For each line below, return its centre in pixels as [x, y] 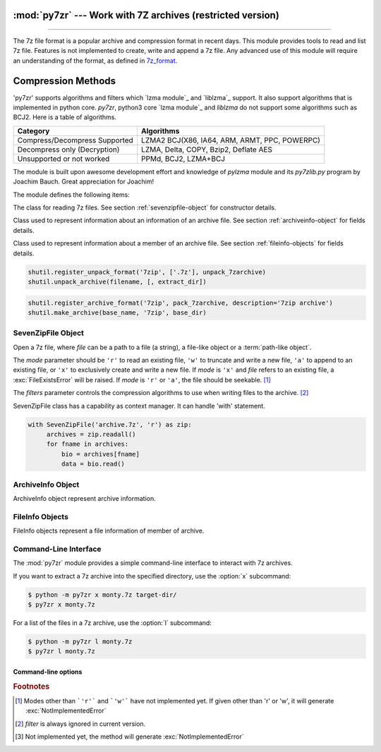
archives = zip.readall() [91, 435]
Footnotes [31, 686]
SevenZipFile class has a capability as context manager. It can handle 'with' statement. [139, 406]
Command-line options [48, 672]
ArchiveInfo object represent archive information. [84, 498]
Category [34, 131]
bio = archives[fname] [101, 454]
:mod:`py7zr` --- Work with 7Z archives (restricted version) [146, 15]
